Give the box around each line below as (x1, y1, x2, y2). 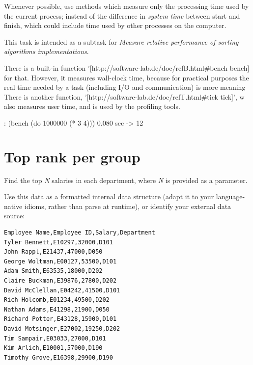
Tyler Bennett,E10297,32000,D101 (4, 238, 113, 246)
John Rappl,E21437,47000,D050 (4, 248, 103, 256)
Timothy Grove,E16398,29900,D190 (4, 354, 113, 361)
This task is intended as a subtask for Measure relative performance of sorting (4, 36, 239, 47)
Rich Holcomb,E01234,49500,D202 (4, 296, 110, 304)
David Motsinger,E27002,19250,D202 (4, 325, 120, 332)
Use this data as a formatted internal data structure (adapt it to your (4, 191, 214, 202)
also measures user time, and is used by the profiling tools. (4, 101, 180, 111)
